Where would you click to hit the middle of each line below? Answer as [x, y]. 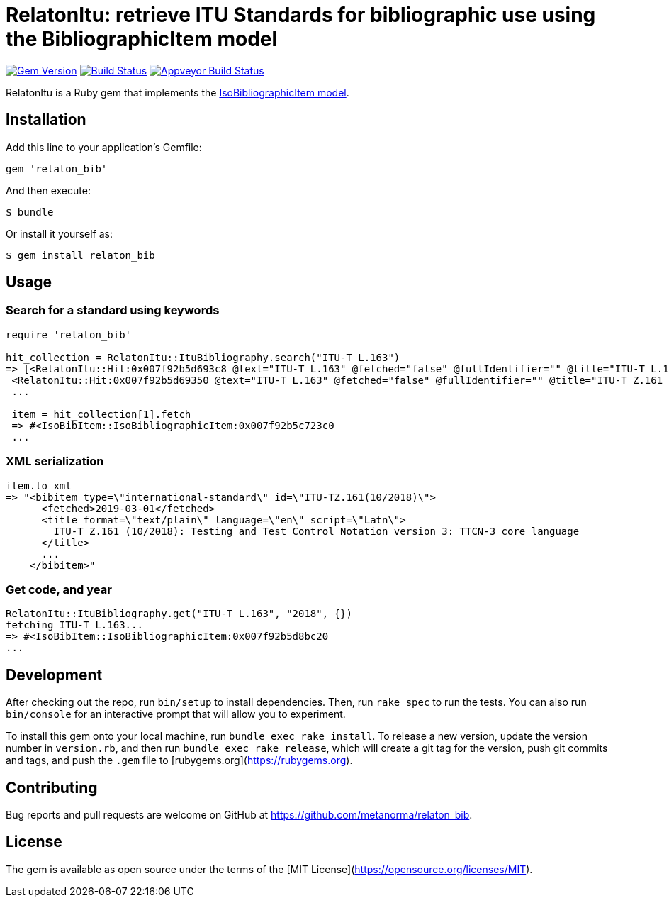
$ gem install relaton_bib [80, 255]
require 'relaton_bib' [69, 334]
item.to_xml [39, 486]
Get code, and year [59, 589]
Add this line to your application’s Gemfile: [104, 147]
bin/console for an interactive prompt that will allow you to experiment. [176, 714]
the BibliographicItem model [142, 39]
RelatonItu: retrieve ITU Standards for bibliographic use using [301, 15]
